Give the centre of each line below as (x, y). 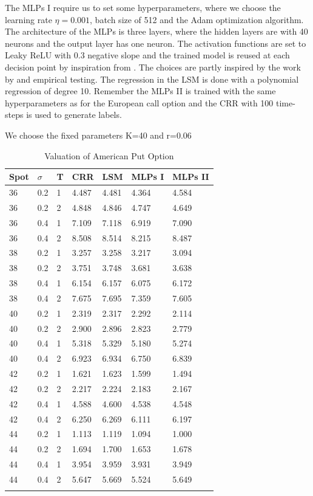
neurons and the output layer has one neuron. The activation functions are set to (156, 43)
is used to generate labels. (74, 115)
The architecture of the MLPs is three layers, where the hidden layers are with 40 (156, 31)
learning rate (29, 19)
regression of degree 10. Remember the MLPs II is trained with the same (140, 91)
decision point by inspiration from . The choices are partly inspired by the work (153, 67)
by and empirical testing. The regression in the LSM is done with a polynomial (152, 79)
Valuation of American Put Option (109, 155)
